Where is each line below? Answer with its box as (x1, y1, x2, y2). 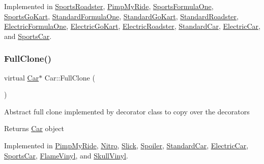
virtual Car (4, 72, 39, 83)
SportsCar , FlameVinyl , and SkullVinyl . (4, 150, 128, 160)
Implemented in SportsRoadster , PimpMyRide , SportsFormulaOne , (4, 1, 214, 11)
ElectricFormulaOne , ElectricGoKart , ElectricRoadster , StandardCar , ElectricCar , (4, 21, 260, 31)
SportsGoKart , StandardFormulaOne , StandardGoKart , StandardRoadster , (4, 11, 239, 21)
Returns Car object (4, 123, 64, 134)
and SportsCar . (4, 30, 52, 41)
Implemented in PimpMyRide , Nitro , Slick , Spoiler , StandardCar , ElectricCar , (4, 140, 249, 150)
